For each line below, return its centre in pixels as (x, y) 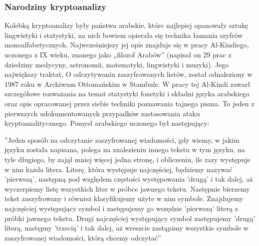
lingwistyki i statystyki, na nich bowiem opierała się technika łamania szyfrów (124, 35)
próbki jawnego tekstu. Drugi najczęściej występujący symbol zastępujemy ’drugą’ (130, 218)
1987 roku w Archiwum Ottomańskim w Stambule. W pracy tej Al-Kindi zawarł (128, 84)
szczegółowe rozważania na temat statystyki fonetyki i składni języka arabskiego (127, 94)
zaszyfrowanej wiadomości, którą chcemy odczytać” (83, 237)
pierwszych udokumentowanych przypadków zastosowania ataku (102, 113)
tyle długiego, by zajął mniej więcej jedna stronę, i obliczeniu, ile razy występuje (128, 159)
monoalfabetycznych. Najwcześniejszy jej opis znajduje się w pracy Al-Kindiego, (127, 45)
